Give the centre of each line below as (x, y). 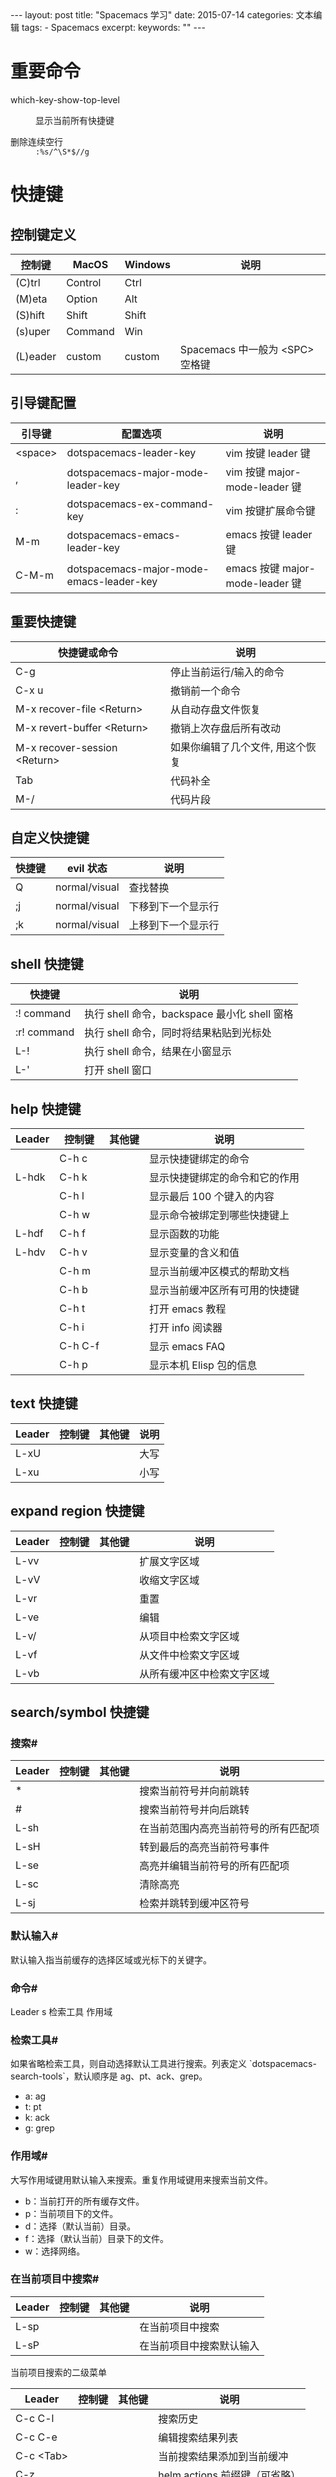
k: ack (37, 2118)
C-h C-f (79, 1345)
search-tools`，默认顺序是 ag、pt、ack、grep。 (109, 2076)
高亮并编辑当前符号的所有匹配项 (214, 1866)
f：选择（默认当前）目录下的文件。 (96, 2238)
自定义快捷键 (50, 837)
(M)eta (31, 299)
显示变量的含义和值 (194, 1252)
